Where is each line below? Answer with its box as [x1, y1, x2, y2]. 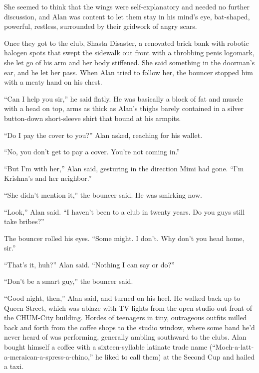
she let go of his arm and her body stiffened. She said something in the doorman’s [4, 57, 255, 67]
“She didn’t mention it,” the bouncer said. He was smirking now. [4, 189, 202, 200]
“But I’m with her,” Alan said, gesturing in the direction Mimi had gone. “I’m [4, 163, 244, 173]
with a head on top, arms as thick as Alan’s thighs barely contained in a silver [4, 103, 244, 114]
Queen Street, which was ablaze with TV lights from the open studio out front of [4, 302, 252, 313]
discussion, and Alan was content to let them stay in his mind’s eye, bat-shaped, [4, 11, 250, 21]
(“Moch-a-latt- [209, 342, 254, 352]
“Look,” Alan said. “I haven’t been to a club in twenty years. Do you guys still [4, 206, 245, 217]
